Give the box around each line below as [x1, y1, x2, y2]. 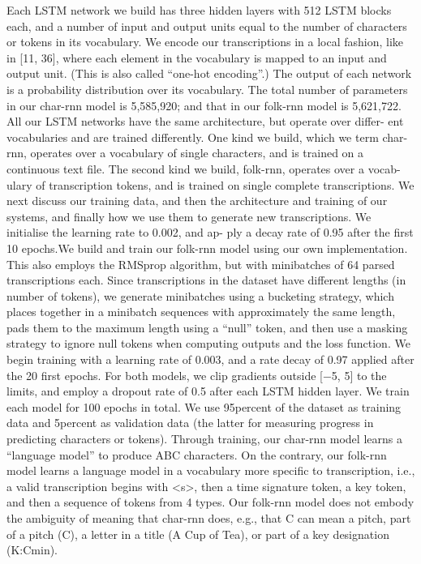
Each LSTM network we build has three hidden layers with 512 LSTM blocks [6, 2, 392, 18]
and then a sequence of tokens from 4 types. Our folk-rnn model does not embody [6, 493, 415, 511]
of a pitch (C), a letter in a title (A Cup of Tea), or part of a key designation [6, 525, 389, 542]
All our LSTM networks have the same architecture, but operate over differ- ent [6, 113, 404, 130]
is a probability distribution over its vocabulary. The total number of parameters [6, 80, 408, 97]
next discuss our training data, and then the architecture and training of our [6, 192, 388, 209]
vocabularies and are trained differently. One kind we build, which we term [6, 128, 379, 145]
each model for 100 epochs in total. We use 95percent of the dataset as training [6, 398, 402, 415]
